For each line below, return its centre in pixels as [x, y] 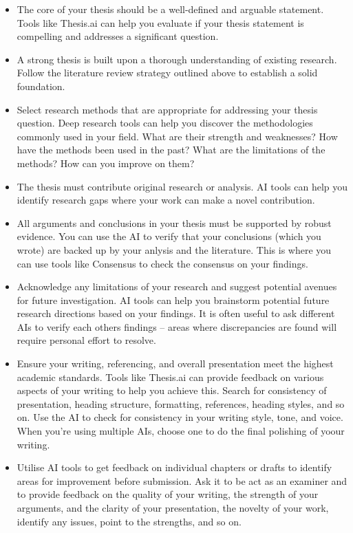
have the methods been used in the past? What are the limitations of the [171, 150]
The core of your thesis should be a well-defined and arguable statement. [170, 9]
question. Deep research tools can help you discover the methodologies [165, 123]
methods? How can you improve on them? [106, 163]
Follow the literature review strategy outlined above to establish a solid [167, 73]
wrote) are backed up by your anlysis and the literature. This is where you [174, 249]
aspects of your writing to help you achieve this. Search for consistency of [172, 390]
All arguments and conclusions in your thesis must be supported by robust [174, 222]
